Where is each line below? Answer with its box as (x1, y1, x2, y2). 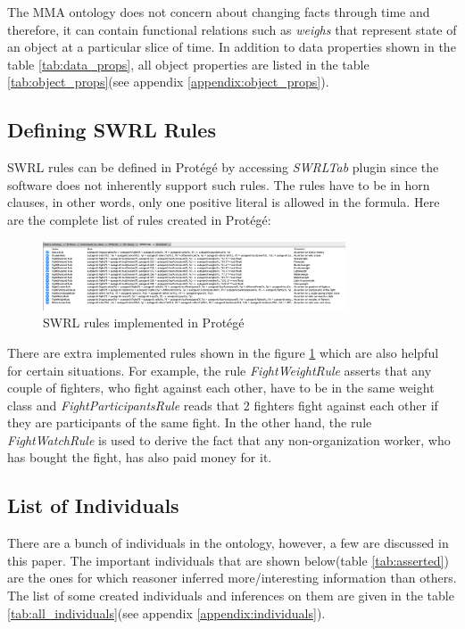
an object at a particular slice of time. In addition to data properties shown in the (7, 37, 456, 56)
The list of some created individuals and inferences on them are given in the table (7, 586, 454, 605)
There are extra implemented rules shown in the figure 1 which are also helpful (7, 343, 439, 361)
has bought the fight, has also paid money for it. (7, 448, 272, 467)
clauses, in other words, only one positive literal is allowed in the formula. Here (7, 193, 440, 211)
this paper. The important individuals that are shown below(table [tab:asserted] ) (7, 550, 449, 569)
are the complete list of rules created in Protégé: (7, 210, 271, 228)
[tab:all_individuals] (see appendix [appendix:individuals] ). (7, 603, 326, 622)
